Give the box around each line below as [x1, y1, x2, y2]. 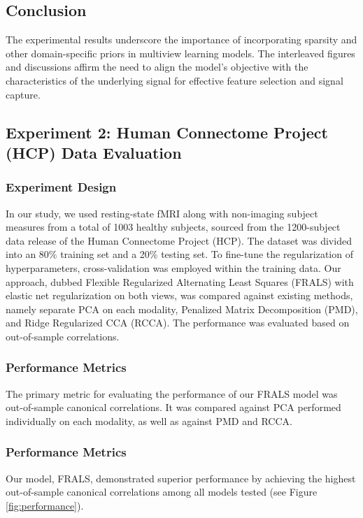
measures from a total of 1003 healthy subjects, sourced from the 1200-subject [6, 220, 341, 234]
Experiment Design [6, 178, 117, 196]
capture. [6, 87, 41, 101]
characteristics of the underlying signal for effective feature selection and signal [6, 73, 343, 87]
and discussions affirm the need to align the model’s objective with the [6, 59, 308, 74]
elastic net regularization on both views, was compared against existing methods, [6, 288, 353, 303]
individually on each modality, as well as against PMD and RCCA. [6, 413, 292, 428]
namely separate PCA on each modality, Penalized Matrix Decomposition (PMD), [6, 301, 358, 316]
